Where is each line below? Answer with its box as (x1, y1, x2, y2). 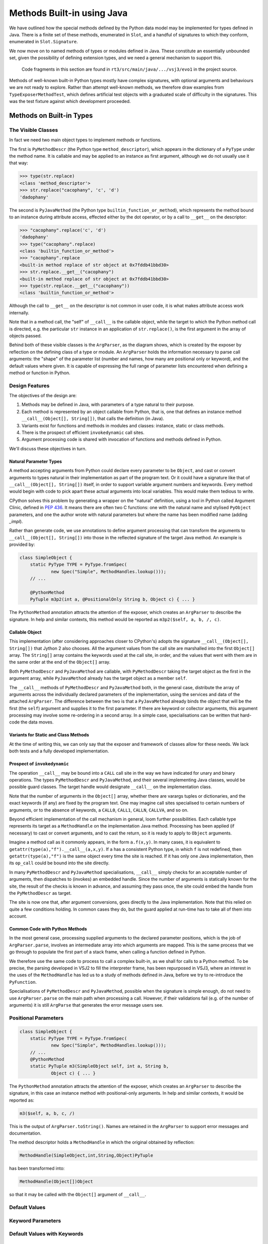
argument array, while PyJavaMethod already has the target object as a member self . (9, 675, 187, 681)
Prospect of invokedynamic (9, 761, 69, 767)
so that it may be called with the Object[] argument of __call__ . (9, 1192, 146, 1198)
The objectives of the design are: (9, 393, 77, 399)
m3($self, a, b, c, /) (19, 1110, 75, 1116)
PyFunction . (9, 979, 37, 985)
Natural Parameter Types (9, 458, 62, 464)
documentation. (9, 1130, 42, 1136)
